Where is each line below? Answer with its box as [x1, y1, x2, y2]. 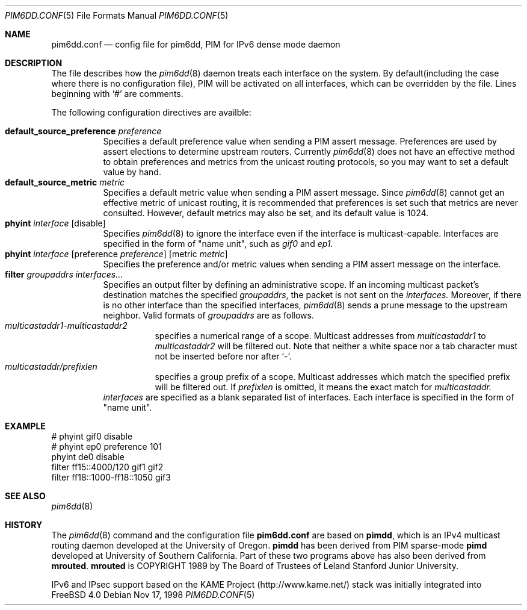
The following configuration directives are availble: [51, 107, 251, 117]
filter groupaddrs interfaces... [5, 269, 123, 279]
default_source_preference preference [5, 126, 162, 136]
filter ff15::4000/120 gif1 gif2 [51, 462, 164, 472]
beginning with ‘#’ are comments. [51, 89, 183, 99]
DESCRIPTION [5, 58, 63, 68]
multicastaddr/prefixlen [5, 361, 97, 372]
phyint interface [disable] [5, 218, 106, 228]
